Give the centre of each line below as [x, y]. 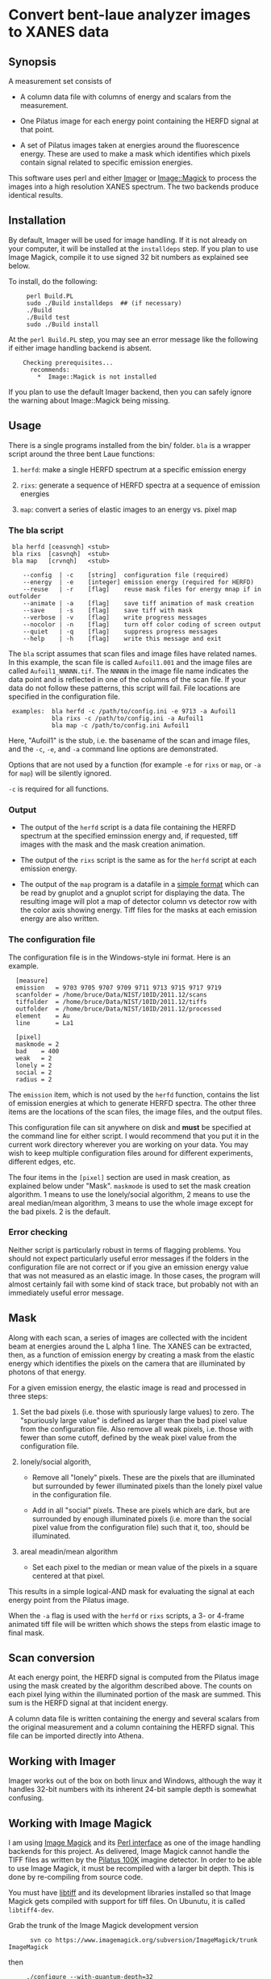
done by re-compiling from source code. [76, 1877]
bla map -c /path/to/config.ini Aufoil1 [120, 725]
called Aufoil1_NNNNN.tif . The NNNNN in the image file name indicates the [129, 671]
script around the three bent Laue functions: [82, 454]
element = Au [43, 1016]
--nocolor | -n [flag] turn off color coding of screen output [142, 624]
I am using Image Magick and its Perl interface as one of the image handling [134, 1843]
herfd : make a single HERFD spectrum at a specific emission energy [133, 469]
